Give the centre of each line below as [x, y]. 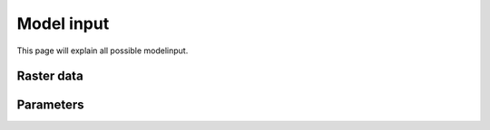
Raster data [50, 76]
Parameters [50, 105]
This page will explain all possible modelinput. [103, 51]
